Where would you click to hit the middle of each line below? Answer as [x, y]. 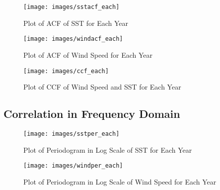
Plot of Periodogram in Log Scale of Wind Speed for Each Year [120, 181]
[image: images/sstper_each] [72, 134]
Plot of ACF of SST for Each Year [76, 23]
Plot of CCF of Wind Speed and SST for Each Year [102, 87]
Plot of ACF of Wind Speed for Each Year [88, 54]
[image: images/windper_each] [73, 166]
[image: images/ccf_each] [66, 71]
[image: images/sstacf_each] [72, 7]
